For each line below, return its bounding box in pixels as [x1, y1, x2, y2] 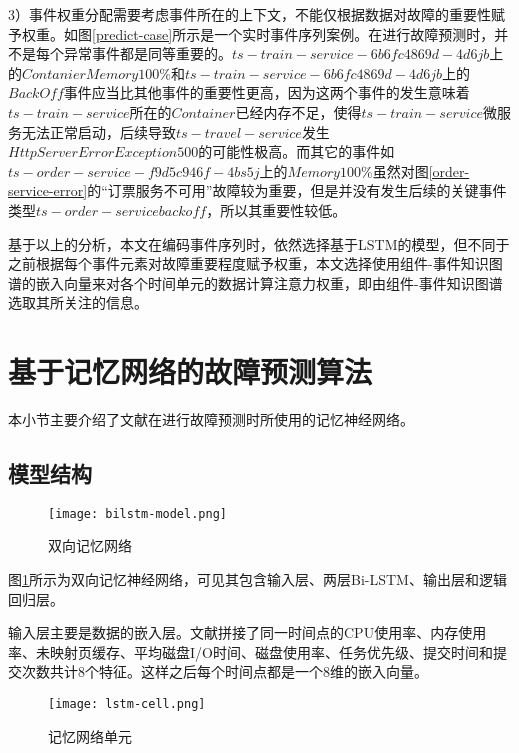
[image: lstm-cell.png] [48, 697, 206, 712]
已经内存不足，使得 [235, 101, 362, 122]
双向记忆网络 [48, 535, 132, 556]
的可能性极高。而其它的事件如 [198, 141, 395, 162]
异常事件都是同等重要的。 [63, 43, 232, 64]
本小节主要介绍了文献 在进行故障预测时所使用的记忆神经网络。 [8, 409, 414, 430]
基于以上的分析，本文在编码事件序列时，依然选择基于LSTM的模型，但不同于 [8, 233, 510, 254]
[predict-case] [92, 23, 173, 44]
